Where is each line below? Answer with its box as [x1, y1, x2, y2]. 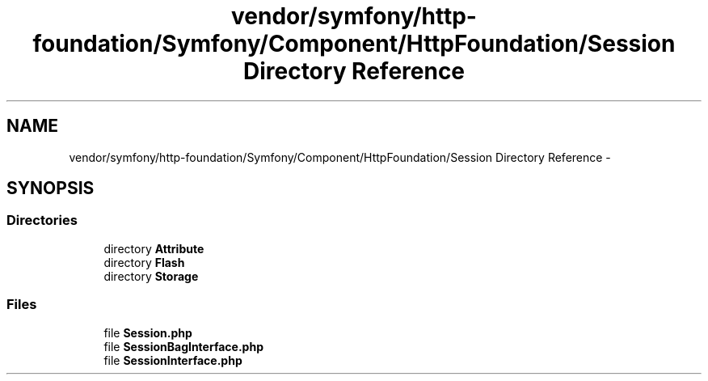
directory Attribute [103, 241, 204, 256]
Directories [6, 212, 78, 229]
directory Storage [103, 269, 199, 283]
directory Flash [103, 255, 185, 269]
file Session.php [103, 325, 192, 340]
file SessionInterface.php [103, 353, 242, 367]
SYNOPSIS [6, 178, 95, 199]
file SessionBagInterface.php [103, 339, 263, 353]
